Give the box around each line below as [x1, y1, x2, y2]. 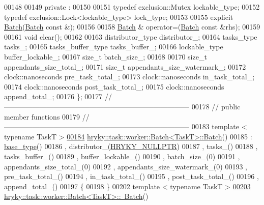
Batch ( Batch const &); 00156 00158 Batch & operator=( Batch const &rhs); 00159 [4, 21, 260, 32]
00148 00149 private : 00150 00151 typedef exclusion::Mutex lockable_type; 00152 [4, 2, 260, 12]
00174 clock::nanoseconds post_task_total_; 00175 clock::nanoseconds [4, 81, 224, 92]
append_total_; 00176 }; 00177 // [4, 91, 112, 102]
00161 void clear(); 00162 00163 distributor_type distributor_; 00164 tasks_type [4, 31, 257, 42]
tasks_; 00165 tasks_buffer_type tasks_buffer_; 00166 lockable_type [4, 41, 223, 52]
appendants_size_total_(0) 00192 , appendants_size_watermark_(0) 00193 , [4, 161, 247, 171]
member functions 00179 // [4, 111, 90, 122]
